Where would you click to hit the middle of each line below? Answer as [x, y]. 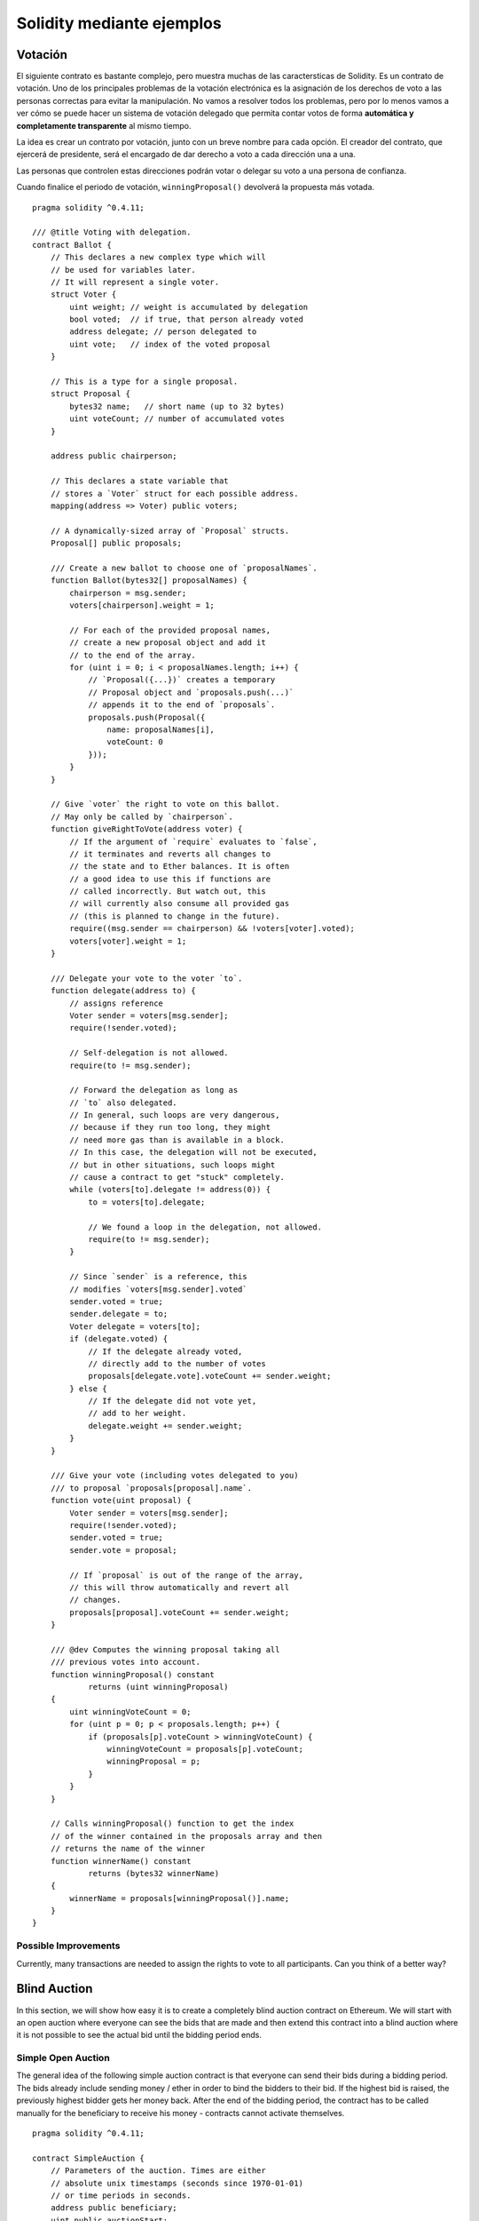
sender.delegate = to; [119, 1314]
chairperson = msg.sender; [128, 593]
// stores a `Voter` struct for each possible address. [174, 494]
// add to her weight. [137, 1413]
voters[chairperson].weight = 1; [142, 605]
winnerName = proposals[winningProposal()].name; [180, 1898]
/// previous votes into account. [126, 1662]
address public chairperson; [114, 456]
